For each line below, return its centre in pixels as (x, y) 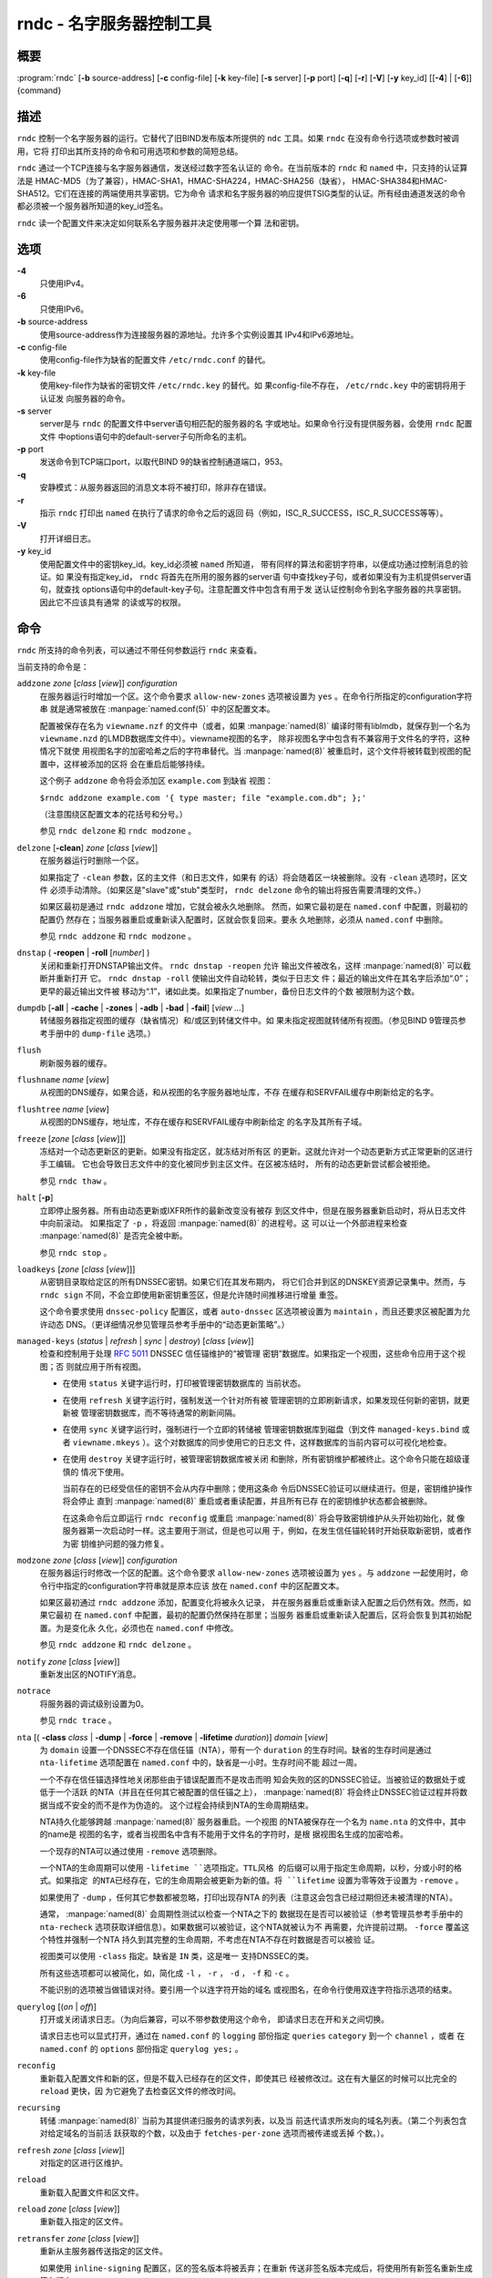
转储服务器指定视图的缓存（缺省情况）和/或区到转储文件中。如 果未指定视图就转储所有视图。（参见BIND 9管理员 (249, 1021)
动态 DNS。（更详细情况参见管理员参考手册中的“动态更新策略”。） (168, 1324)
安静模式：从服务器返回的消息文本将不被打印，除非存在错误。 (155, 487)
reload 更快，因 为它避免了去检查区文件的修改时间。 (140, 2090)
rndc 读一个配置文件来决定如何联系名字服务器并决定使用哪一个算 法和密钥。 (160, 222)
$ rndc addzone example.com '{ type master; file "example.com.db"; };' (203, 798)
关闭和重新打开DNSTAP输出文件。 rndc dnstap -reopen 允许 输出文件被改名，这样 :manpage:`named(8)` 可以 (251, 965)
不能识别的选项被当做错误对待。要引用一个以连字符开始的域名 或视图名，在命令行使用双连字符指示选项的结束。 (248, 1990)
